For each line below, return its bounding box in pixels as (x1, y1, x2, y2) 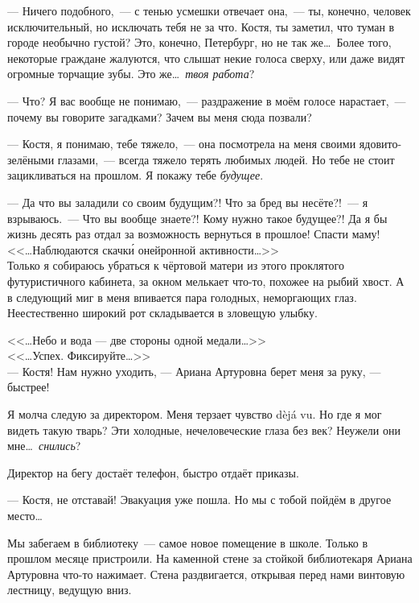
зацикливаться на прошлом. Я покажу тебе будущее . (7, 167, 264, 184)
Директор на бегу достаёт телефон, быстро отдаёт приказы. (7, 464, 299, 481)
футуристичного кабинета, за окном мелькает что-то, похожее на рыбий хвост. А (7, 272, 405, 289)
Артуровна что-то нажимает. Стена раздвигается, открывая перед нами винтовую (7, 565, 405, 582)
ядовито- (359, 135, 402, 152)
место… (7, 507, 43, 524)
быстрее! (7, 378, 50, 395)
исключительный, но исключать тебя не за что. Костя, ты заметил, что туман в (7, 18, 395, 35)
